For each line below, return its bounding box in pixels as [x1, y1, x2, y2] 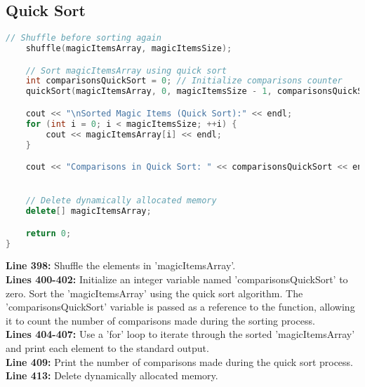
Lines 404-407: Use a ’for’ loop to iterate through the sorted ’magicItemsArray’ [6, 327, 355, 341]
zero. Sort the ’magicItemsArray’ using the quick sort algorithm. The [6, 285, 303, 300]
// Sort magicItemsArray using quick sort [25, 65, 227, 76]
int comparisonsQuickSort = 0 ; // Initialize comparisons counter [25, 76, 343, 86]
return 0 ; [25, 228, 72, 238]
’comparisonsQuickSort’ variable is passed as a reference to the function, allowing [6, 299, 355, 314]
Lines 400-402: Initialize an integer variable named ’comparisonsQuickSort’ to [6, 271, 348, 286]
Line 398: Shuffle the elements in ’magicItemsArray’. [6, 258, 236, 273]
